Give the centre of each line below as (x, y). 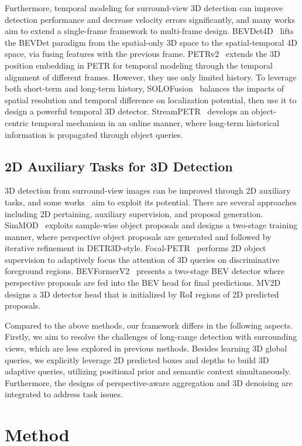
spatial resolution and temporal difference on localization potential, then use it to (151, 99)
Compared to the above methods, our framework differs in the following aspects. (149, 325)
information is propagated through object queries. (94, 134)
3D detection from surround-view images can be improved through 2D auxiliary (148, 190)
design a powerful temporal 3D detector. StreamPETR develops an (127, 111)
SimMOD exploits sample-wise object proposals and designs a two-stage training (151, 225)
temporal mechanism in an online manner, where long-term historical (155, 122)
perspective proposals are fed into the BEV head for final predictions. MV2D (143, 283)
